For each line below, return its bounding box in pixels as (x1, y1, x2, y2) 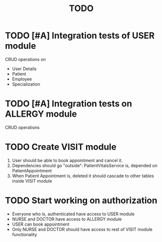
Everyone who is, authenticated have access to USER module (12, 211, 135, 217)
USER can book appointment (12, 221, 70, 227)
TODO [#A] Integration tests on (5, 98, 132, 109)
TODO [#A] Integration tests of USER (5, 30, 155, 41)
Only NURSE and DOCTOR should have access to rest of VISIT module (12, 226, 153, 232)
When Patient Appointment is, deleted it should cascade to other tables (12, 173, 154, 179)
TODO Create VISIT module (5, 141, 117, 152)
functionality (12, 231, 37, 237)
